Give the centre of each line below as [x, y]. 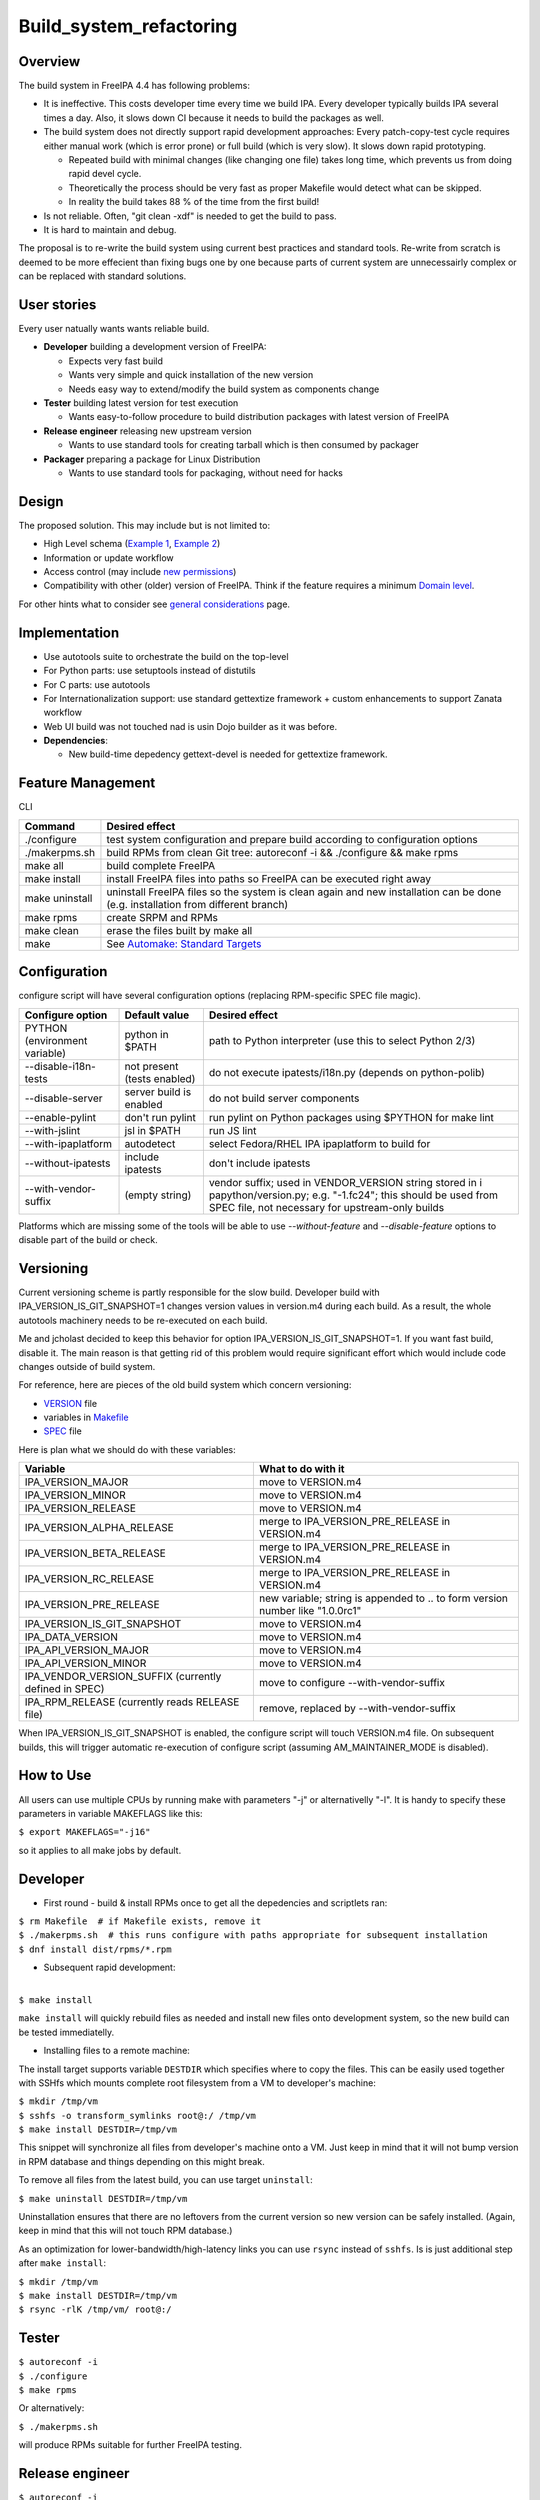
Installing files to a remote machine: [116, 2051]
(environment [56, 1040]
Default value [157, 1015]
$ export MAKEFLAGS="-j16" [84, 1832]
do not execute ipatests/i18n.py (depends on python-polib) [346, 1072]
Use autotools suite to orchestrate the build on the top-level [166, 656]
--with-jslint [52, 1130]
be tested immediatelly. [66, 2032]
